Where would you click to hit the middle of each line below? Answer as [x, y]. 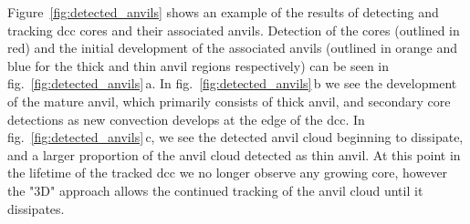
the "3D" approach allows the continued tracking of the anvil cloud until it [215, 190]
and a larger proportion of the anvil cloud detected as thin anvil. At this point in [234, 154]
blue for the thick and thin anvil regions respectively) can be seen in [198, 65]
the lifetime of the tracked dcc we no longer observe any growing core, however [228, 173]
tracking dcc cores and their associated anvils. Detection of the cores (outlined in [234, 30]
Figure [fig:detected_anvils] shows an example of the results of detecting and [223, 12]
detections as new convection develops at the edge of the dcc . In [186, 119]
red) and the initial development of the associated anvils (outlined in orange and [233, 48]
